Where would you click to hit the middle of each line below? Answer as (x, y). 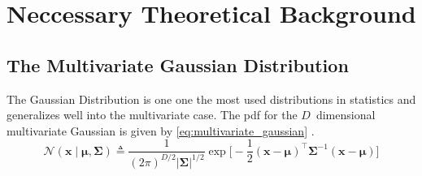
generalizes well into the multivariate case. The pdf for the (152, 115)
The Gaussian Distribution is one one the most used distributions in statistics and (211, 99)
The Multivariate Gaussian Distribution (178, 64)
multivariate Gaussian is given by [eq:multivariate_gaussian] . (161, 130)
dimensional (346, 115)
